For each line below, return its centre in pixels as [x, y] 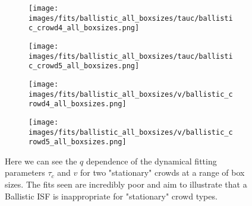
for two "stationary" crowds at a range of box [163, 172]
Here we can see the [41, 161]
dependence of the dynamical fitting [151, 161]
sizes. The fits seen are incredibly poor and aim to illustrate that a [126, 184]
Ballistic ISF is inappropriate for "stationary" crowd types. [111, 196]
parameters [25, 172]
